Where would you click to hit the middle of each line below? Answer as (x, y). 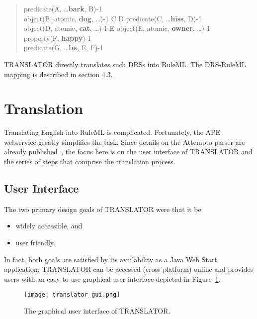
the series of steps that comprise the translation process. (90, 161)
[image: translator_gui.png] (72, 295)
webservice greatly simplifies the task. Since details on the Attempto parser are (125, 142)
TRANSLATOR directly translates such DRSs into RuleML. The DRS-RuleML (125, 64)
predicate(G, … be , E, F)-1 (63, 48)
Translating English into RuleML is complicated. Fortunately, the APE (112, 132)
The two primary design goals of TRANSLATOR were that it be (103, 209)
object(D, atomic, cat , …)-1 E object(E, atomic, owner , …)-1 (117, 28)
